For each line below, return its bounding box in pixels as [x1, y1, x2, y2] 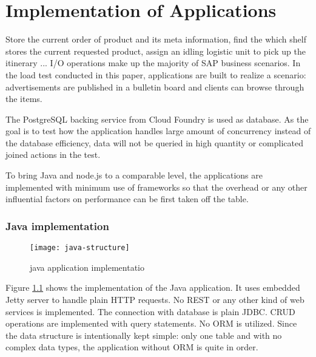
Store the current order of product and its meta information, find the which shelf [5, 33, 306, 46]
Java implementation [5, 218, 109, 233]
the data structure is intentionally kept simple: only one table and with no [5, 328, 282, 341]
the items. [5, 92, 42, 105]
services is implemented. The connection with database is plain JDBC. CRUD [5, 305, 295, 318]
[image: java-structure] [30, 243, 130, 253]
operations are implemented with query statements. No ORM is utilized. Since [5, 317, 297, 330]
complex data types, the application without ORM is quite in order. [5, 341, 258, 353]
